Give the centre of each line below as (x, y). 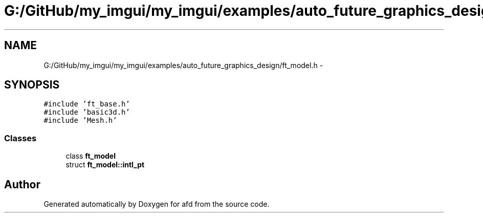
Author (22, 184)
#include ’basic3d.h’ (87, 112)
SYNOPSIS (32, 85)
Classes (20, 138)
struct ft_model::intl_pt (105, 165)
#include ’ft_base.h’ (87, 104)
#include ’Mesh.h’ (80, 121)
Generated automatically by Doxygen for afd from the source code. (157, 204)
